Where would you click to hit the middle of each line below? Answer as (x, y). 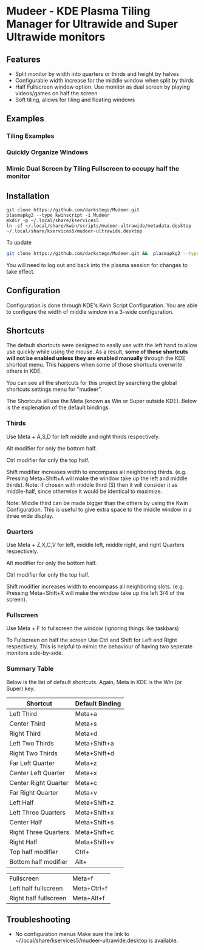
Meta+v (86, 792)
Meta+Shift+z (94, 802)
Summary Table (30, 669)
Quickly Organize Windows (47, 152)
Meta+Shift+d (95, 753)
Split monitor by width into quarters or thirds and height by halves (97, 74)
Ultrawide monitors (56, 37)
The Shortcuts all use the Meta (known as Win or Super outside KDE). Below (102, 401)
